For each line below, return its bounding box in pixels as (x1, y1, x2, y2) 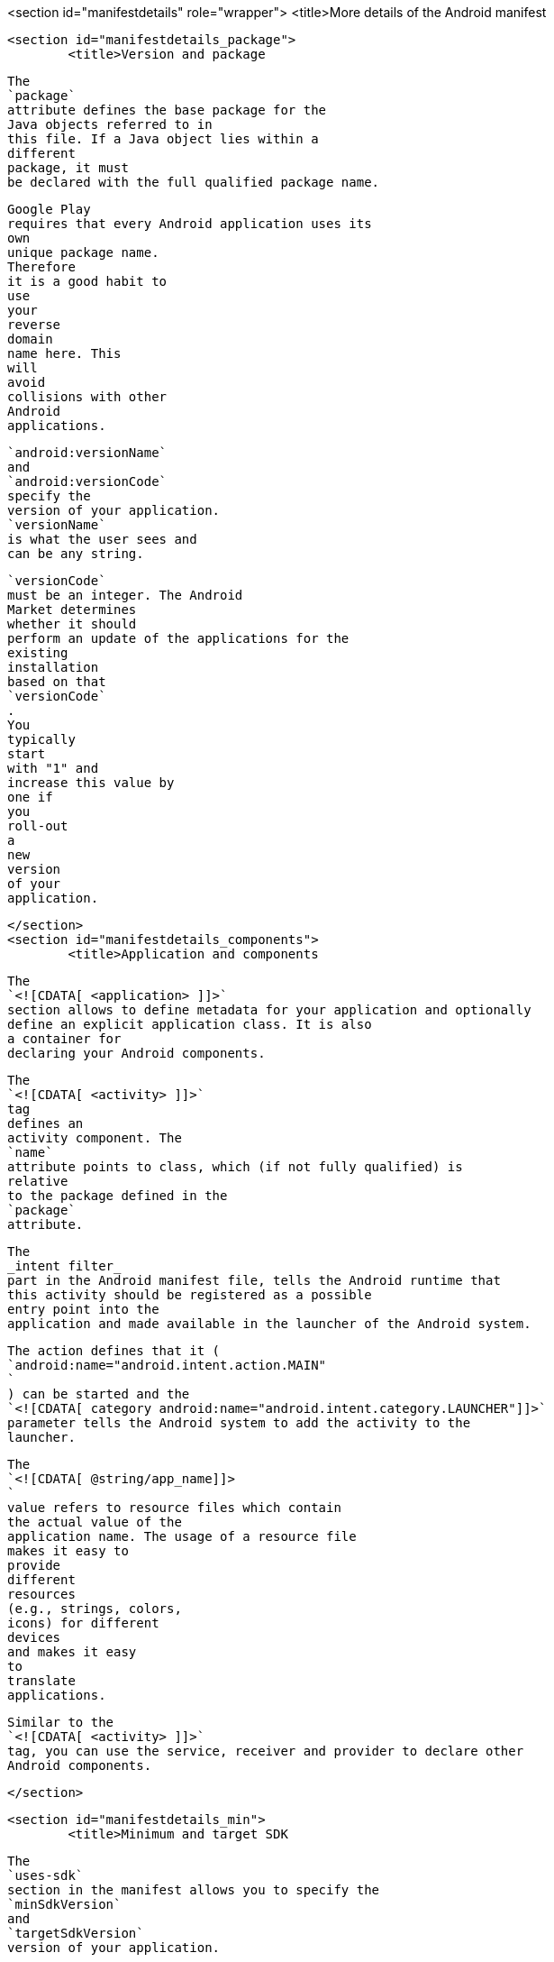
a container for (7, 1031, 122, 1046)
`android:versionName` (7, 445, 168, 460)
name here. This (7, 346, 122, 361)
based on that (7, 674, 106, 689)
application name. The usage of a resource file (7, 1529, 357, 1544)
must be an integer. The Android (7, 588, 243, 602)
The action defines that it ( (7, 1343, 221, 1358)
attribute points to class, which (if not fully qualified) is (7, 1160, 463, 1174)
